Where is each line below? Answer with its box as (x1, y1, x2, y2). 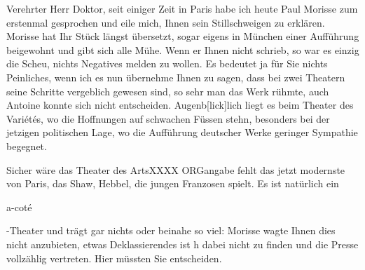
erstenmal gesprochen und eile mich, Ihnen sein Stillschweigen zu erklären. (6, 15, 325, 29)
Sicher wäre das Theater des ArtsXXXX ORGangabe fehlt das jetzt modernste (6, 162, 345, 177)
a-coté (6, 199, 32, 214)
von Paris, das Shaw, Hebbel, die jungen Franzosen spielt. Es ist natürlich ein (6, 176, 339, 191)
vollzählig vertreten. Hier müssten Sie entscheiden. (6, 250, 222, 265)
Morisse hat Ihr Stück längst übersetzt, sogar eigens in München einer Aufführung (6, 29, 359, 43)
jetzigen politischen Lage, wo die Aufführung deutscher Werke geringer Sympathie (6, 125, 358, 140)
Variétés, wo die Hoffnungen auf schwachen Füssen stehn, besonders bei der (6, 111, 330, 126)
